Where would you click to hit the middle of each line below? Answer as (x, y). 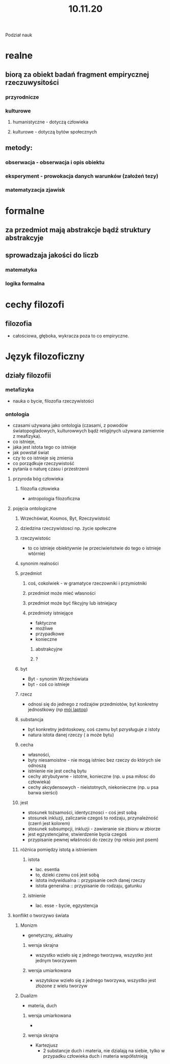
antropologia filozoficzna (54, 499)
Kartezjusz (47, 1045)
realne (19, 56)
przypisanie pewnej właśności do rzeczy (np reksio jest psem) (93, 840)
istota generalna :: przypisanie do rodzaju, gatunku (89, 886)
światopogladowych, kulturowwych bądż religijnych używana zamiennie (88, 431)
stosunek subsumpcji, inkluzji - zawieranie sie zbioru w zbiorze (94, 829)
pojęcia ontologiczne (35, 508)
